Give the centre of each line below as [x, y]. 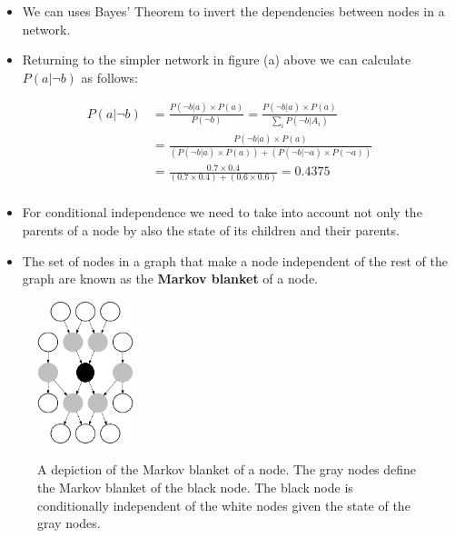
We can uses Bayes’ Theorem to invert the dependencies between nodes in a [233, 11]
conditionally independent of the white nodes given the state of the [224, 505]
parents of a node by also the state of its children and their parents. [211, 230]
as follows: [109, 77]
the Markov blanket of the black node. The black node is [195, 488]
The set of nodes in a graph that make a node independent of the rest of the [235, 260]
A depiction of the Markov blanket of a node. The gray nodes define [227, 469]
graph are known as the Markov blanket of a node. [170, 279]
